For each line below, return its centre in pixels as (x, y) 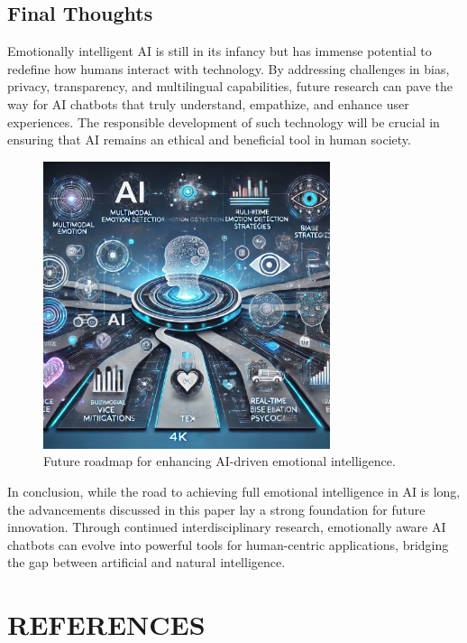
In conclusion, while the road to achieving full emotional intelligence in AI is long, (234, 491)
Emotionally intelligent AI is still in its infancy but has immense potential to (220, 51)
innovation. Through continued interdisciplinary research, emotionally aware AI (227, 527)
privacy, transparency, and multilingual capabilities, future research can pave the (230, 86)
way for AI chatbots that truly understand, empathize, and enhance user (208, 103)
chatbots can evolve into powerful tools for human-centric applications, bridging (228, 544)
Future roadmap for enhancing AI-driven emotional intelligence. (220, 461)
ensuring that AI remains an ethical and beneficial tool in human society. (209, 140)
